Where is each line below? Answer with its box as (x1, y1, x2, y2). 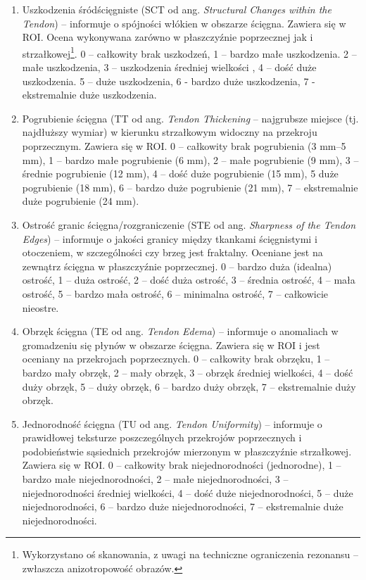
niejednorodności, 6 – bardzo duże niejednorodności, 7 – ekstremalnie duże (22, 499, 343, 514)
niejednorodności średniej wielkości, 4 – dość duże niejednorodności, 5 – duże (22, 485, 353, 500)
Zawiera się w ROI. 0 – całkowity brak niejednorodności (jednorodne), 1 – (22, 458, 341, 472)
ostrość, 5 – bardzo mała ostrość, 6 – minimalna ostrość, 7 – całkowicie (22, 286, 329, 301)
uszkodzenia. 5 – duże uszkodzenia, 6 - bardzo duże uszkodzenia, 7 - (22, 73, 315, 88)
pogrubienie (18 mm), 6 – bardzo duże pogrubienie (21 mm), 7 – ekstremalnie (22, 179, 358, 194)
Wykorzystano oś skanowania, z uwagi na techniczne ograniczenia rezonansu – (22, 547, 358, 562)
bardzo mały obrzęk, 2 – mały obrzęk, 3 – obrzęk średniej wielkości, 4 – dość (22, 365, 353, 379)
